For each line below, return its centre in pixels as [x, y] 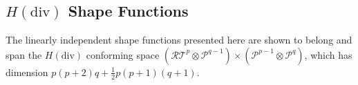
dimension [27, 72]
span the [24, 54]
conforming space [123, 54]
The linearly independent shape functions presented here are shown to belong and [179, 40]
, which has [328, 54]
